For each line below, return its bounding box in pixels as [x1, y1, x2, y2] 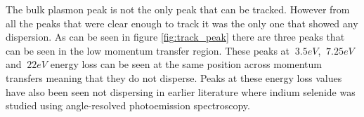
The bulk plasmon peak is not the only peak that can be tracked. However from [6, 2, 350, 16]
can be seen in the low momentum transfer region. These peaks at [6, 43, 290, 57]
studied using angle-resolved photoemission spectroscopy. [6, 98, 250, 113]
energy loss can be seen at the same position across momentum [50, 57, 323, 71]
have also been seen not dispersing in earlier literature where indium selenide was [6, 84, 356, 99]
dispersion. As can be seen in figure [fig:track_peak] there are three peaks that [6, 29, 345, 44]
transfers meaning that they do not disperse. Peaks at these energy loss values [6, 70, 342, 85]
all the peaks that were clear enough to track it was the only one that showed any [6, 15, 358, 30]
